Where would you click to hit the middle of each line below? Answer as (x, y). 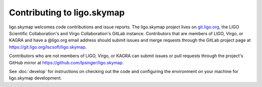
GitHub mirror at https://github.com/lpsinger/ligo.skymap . (66, 62)
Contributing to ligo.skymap (67, 12)
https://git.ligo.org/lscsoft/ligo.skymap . (48, 47)
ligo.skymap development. (35, 78)
